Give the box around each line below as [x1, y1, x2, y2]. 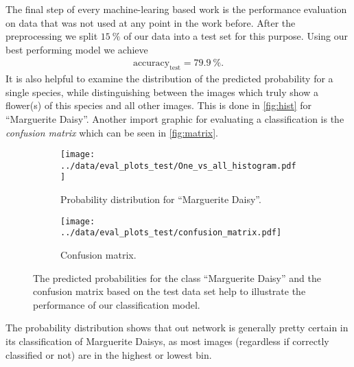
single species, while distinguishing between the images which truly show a [5, 84, 318, 99]
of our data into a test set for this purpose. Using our [123, 29, 349, 43]
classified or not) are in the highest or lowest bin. [5, 347, 212, 362]
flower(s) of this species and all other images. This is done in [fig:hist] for [5, 98, 312, 113]
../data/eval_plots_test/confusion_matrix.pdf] [60, 228, 282, 238]
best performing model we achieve [5, 42, 148, 56]
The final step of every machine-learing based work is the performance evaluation [5, 2, 347, 16]
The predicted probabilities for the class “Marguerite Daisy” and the [33, 270, 321, 285]
